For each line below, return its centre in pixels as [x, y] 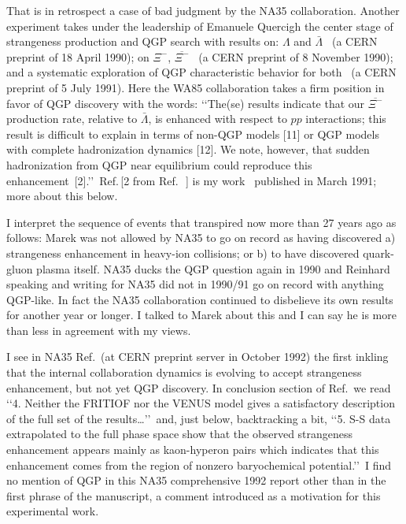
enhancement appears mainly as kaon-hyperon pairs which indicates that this [193, 450]
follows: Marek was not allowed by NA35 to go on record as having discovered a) [201, 238]
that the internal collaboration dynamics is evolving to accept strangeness [184, 372]
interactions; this [346, 119]
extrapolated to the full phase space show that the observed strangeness [180, 434]
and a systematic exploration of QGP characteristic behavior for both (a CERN [201, 72]
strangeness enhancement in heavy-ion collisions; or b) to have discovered [183, 253]
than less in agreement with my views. [99, 330]
